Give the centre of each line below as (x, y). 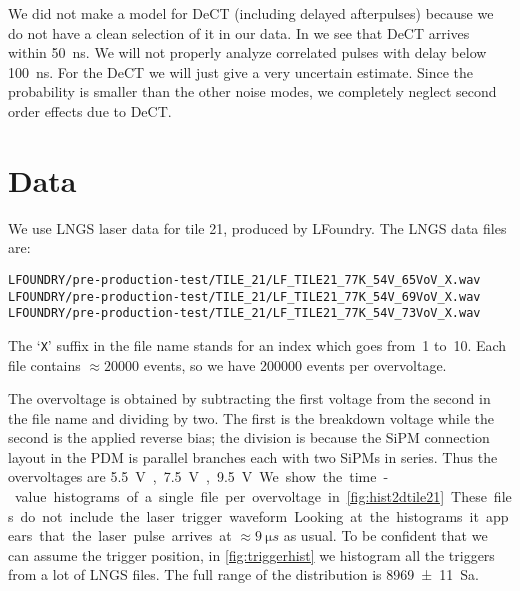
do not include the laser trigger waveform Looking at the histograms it (249, 515)
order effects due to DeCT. (90, 110)
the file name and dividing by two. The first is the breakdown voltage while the (251, 417)
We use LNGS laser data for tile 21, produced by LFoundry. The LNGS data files (257, 227)
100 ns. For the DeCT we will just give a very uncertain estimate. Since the (241, 71)
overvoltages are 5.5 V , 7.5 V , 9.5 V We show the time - (198, 476)
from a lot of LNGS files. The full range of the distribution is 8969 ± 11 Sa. (243, 574)
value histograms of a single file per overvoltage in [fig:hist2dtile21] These (250, 496)
